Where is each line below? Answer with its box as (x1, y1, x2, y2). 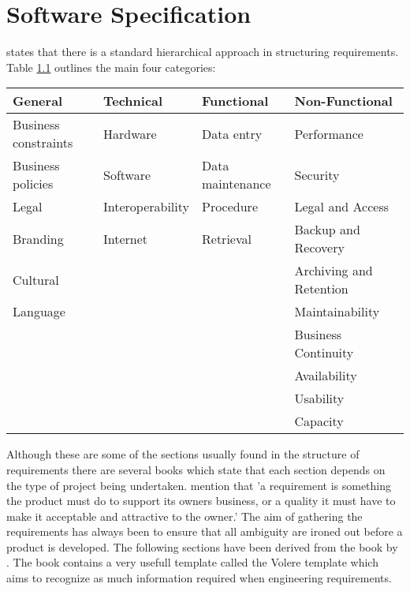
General (13, 92, 63, 110)
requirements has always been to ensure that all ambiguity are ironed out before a (6, 523, 403, 540)
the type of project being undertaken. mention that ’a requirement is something (6, 477, 391, 493)
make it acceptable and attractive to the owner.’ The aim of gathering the (6, 507, 363, 524)
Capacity (294, 412, 344, 431)
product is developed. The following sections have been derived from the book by (6, 538, 398, 555)
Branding (13, 229, 64, 248)
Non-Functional (294, 92, 393, 110)
